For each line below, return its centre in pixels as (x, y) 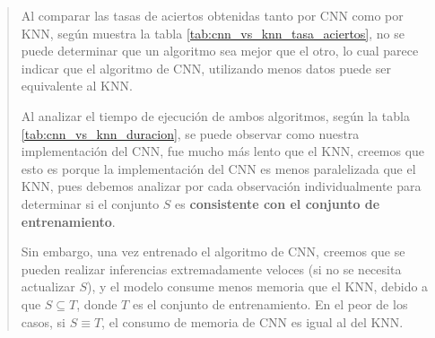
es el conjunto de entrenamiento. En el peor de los (270, 303)
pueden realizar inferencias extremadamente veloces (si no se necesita (211, 269)
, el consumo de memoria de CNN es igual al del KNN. (252, 321)
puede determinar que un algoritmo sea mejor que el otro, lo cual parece (220, 51)
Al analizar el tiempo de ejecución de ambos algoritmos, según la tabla (215, 115)
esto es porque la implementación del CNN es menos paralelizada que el (218, 168)
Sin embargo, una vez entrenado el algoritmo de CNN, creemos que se (213, 251)
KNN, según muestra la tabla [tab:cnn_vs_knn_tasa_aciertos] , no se (213, 33)
